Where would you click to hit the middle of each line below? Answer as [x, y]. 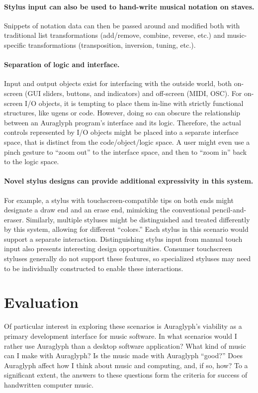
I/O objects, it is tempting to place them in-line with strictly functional [134, 103]
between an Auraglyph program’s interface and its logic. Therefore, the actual [123, 122]
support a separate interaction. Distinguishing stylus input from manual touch [123, 239]
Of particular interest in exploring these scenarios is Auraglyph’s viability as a [123, 326]
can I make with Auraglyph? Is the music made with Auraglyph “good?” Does [123, 355]
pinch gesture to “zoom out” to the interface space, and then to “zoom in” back [126, 151]
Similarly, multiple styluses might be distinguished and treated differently [138, 219]
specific [15, 45]
